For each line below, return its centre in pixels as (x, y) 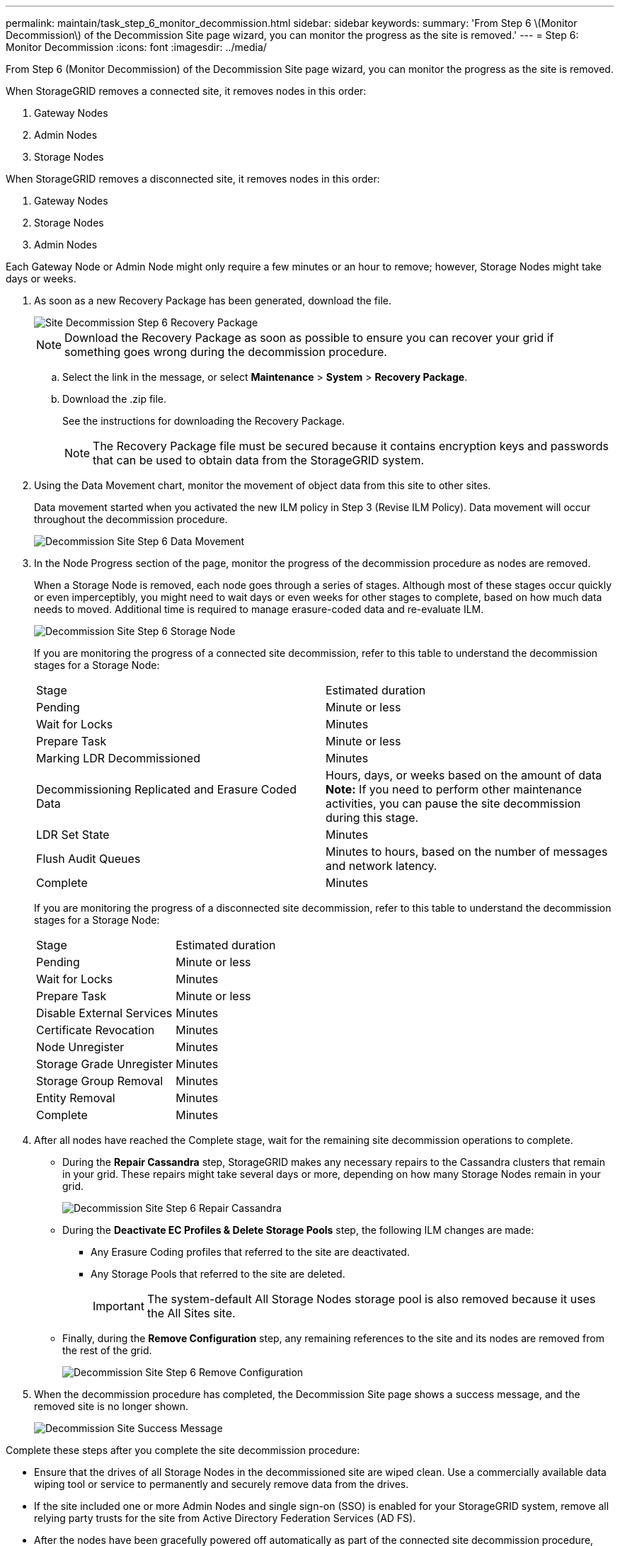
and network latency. (381, 866)
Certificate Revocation (96, 1030)
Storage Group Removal (100, 1081)
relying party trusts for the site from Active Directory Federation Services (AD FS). (225, 1518)
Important (119, 1306)
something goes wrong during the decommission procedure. (226, 352)
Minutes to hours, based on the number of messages (467, 852)
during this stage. (372, 818)
